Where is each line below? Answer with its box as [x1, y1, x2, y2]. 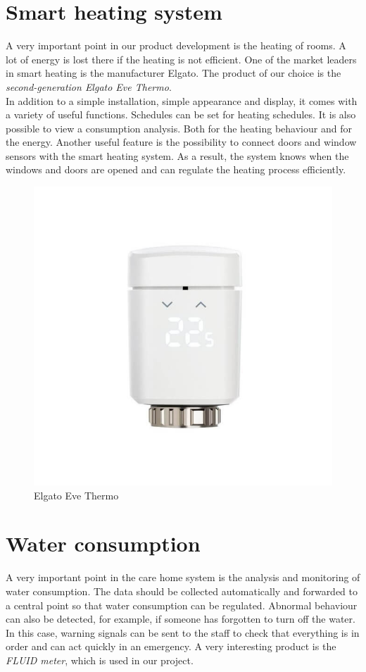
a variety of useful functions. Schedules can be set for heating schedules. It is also [6, 107, 356, 122]
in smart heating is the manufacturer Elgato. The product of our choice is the [6, 66, 341, 80]
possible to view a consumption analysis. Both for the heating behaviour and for [6, 120, 352, 135]
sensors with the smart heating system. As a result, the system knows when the [6, 148, 349, 163]
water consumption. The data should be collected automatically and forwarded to [6, 583, 358, 598]
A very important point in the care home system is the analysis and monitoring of [6, 570, 360, 585]
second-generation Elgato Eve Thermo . [6, 79, 172, 94]
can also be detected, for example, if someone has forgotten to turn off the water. [6, 611, 355, 626]
